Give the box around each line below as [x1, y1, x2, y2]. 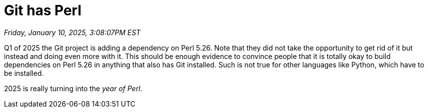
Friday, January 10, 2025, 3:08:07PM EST [4, 28, 141, 37]
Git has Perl [4, 2, 82, 19]
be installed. [4, 68, 44, 77]
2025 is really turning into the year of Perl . [4, 84, 142, 93]
